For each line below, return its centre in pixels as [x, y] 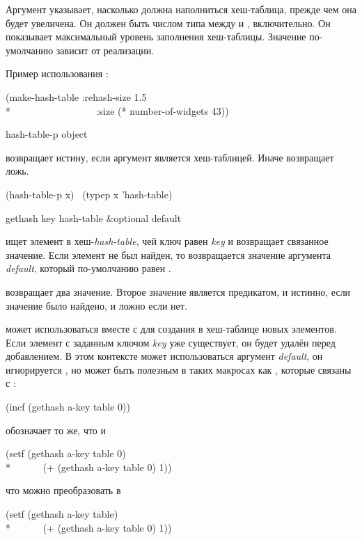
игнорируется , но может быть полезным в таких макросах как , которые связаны [179, 369]
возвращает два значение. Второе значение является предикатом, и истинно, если [178, 291]
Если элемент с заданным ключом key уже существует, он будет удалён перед [171, 342]
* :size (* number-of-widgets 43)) [117, 110]
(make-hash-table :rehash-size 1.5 [76, 96]
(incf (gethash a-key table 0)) [68, 407]
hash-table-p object [47, 134]
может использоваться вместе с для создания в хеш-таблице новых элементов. [171, 329]
